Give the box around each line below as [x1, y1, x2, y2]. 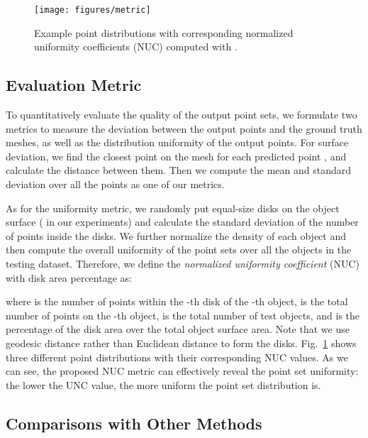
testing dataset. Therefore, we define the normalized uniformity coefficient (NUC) [6, 256, 360, 270]
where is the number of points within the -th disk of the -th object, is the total [6, 294, 348, 309]
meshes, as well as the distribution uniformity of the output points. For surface [6, 135, 349, 150]
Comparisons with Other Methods [6, 412, 262, 434]
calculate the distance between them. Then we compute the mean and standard [6, 163, 352, 177]
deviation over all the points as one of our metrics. [6, 177, 225, 192]
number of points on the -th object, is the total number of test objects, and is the [6, 307, 360, 322]
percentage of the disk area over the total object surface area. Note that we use [6, 322, 350, 336]
